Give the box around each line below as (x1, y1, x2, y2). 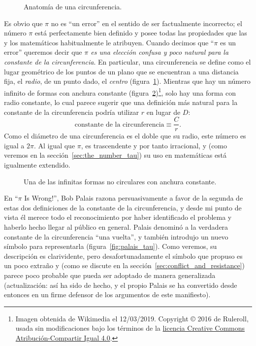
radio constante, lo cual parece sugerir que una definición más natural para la (4, 97, 238, 107)
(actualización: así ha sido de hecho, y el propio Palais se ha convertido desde (4, 279, 237, 290)
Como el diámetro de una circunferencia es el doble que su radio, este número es (4, 131, 246, 141)
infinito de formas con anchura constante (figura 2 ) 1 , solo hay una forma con (4, 86, 236, 98)
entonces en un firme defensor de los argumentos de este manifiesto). (4, 289, 211, 300)
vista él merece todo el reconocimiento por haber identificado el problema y (4, 212, 232, 222)
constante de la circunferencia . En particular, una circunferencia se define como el (4, 56, 251, 67)
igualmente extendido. (4, 160, 70, 170)
